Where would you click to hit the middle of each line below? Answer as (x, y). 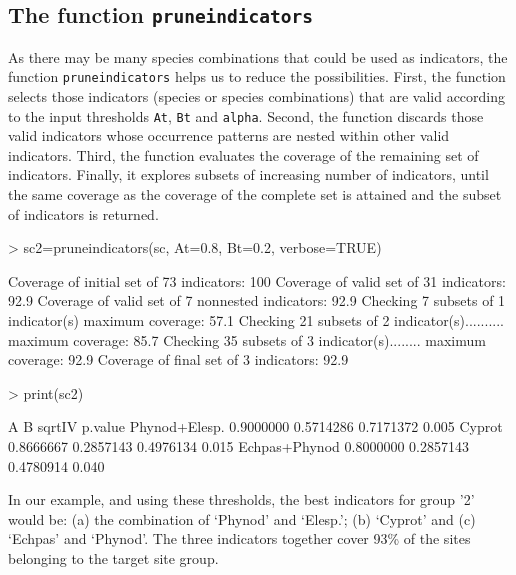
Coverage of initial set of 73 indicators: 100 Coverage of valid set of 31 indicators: (257, 280)
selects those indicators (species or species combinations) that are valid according (257, 96)
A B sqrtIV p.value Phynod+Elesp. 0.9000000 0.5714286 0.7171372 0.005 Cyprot (255, 426)
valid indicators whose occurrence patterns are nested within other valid (229, 135)
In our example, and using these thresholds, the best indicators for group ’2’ (241, 499)
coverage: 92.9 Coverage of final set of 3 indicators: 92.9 (178, 359)
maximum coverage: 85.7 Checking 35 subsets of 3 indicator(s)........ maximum (247, 339)
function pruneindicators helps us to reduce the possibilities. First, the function (257, 76)
